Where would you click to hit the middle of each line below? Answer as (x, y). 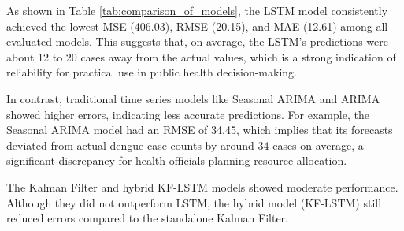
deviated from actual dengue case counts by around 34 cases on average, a (185, 145)
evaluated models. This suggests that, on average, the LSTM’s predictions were (197, 41)
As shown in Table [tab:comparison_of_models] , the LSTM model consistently (197, 10)
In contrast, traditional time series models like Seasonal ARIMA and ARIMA (193, 98)
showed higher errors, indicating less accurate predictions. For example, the (188, 114)
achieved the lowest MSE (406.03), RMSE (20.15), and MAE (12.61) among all (197, 26)
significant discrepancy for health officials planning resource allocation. (177, 160)
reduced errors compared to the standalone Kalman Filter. (147, 218)
